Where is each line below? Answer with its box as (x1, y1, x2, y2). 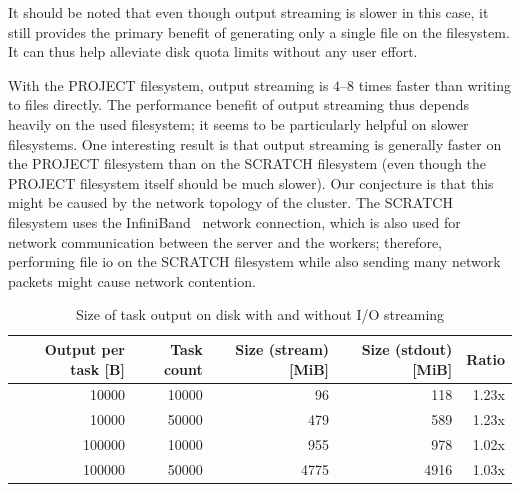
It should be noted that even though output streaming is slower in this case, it (8, 2, 489, 22)
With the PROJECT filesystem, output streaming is (8, 74, 329, 95)
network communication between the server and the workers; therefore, (8, 231, 442, 252)
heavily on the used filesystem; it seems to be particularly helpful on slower (8, 113, 469, 134)
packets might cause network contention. (8, 270, 256, 291)
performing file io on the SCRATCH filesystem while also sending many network (8, 251, 501, 272)
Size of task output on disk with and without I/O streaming (75, 304, 445, 325)
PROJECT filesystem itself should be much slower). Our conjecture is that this (8, 172, 494, 193)
